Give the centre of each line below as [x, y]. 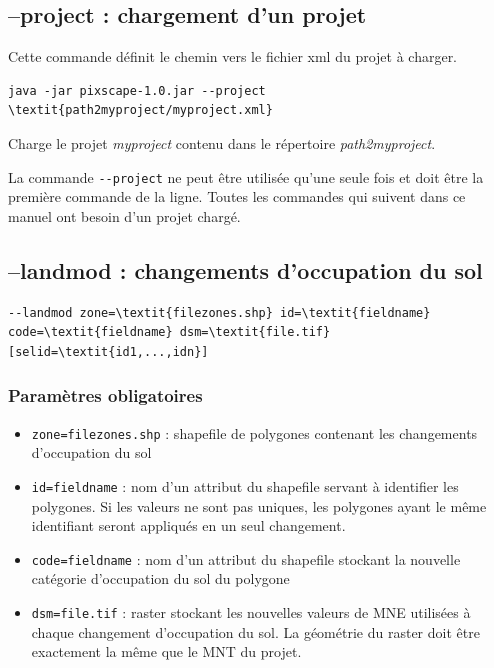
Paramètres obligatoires [105, 395]
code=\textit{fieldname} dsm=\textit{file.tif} [169, 332]
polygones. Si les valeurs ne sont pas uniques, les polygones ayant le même [259, 505]
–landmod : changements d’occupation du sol [245, 269]
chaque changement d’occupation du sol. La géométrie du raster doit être [255, 631]
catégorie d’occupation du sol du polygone [160, 578]
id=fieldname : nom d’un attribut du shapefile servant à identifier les [245, 485]
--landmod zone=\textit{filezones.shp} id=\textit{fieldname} [219, 312]
